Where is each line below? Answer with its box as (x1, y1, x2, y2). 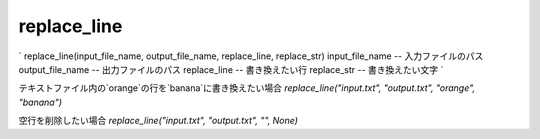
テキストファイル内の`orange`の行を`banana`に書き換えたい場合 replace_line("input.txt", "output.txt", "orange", (18, 82, 475, 94)
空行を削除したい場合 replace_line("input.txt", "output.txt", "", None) (18, 115, 299, 127)
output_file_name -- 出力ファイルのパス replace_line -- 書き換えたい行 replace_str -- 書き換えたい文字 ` (18, 63, 444, 75)
